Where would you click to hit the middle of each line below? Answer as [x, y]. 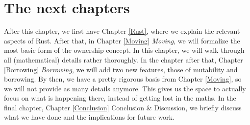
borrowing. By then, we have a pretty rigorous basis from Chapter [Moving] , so [123, 79]
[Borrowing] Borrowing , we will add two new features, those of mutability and [121, 69]
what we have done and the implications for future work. [89, 117]
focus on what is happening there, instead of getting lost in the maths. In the [120, 98]
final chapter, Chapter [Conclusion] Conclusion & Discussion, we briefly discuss [123, 107]
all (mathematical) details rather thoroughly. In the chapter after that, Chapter [124, 59]
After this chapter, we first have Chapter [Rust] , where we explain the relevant [122, 31]
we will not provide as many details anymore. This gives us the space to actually [125, 88]
